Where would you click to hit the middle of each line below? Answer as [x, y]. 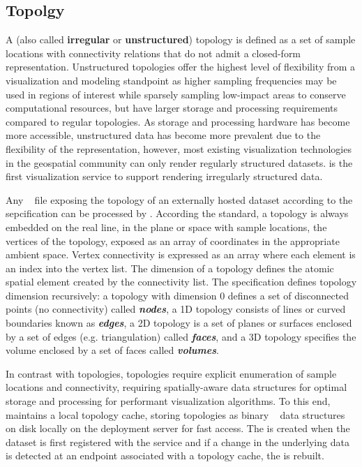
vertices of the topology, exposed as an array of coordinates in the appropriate [173, 240]
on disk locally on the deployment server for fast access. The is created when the [178, 428]
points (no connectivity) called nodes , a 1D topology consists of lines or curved [176, 309]
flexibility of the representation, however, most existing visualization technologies [179, 148]
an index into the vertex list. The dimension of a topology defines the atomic [170, 268]
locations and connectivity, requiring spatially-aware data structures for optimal [176, 387]
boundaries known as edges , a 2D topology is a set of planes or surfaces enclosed [179, 323]
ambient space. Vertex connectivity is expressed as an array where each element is [181, 254]
